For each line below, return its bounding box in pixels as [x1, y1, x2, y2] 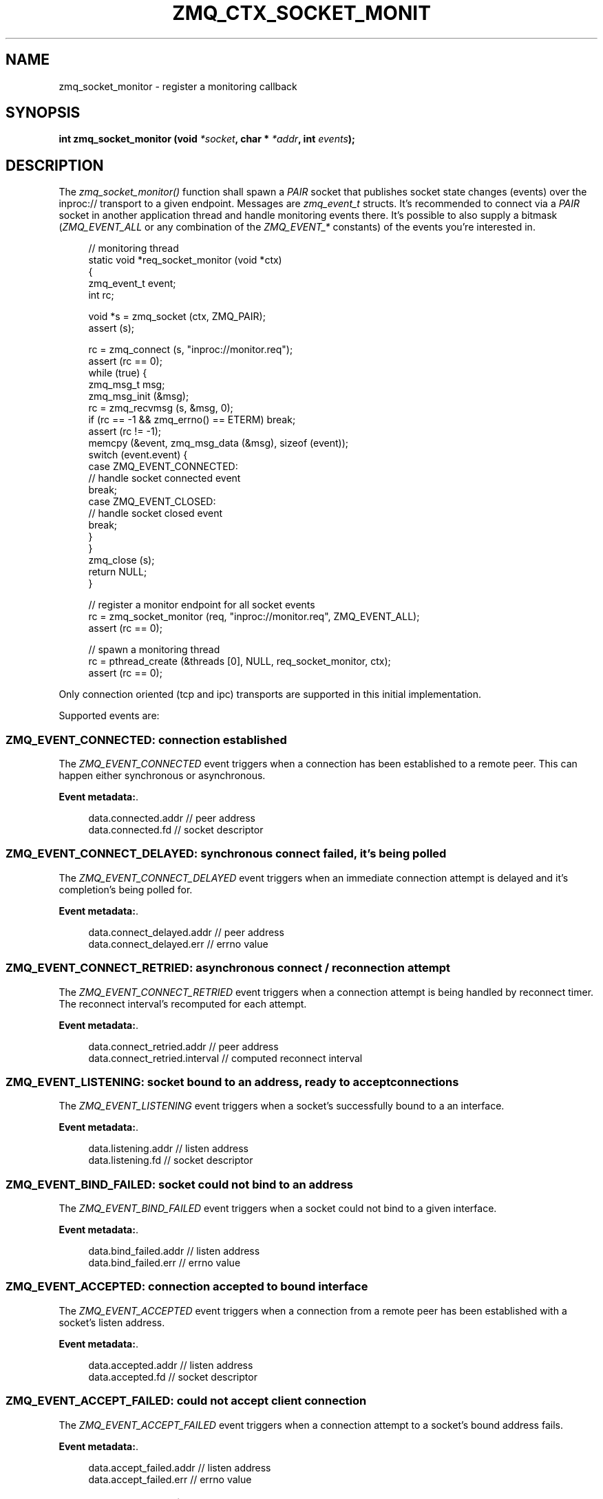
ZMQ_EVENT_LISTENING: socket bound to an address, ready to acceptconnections [6, 1074, 459, 1089]
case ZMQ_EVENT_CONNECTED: [88, 460, 238, 473]
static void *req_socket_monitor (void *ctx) [88, 254, 282, 266]
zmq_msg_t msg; [88, 379, 165, 391]
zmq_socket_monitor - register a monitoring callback [59, 80, 297, 92]
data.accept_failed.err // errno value [88, 1473, 252, 1485]
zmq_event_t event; [88, 277, 176, 290]
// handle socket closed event [88, 507, 223, 520]
